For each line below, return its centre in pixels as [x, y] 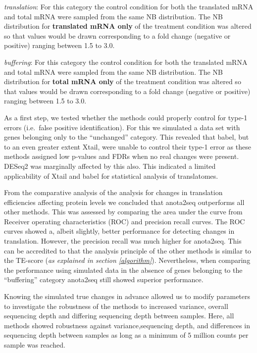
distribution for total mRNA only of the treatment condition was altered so [123, 81]
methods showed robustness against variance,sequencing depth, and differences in [127, 325]
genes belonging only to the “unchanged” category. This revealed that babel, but [127, 137]
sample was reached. [35, 345]
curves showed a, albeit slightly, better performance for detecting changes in [119, 231]
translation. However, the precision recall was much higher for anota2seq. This [123, 241]
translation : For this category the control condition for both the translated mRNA [129, 6]
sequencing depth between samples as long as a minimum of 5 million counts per [126, 335]
